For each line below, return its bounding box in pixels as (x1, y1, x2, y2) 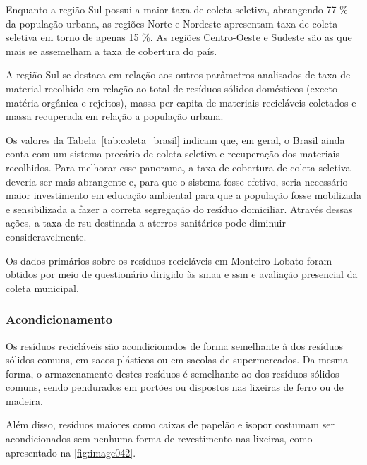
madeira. (6, 393, 43, 408)
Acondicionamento (6, 310, 113, 328)
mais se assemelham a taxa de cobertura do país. (6, 43, 217, 58)
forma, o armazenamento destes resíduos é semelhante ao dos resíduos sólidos (6, 366, 339, 380)
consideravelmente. (6, 229, 87, 243)
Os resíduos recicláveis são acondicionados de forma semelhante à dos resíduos (6, 338, 344, 353)
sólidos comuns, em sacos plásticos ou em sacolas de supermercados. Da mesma (6, 352, 349, 367)
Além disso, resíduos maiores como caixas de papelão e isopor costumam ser (6, 417, 335, 432)
